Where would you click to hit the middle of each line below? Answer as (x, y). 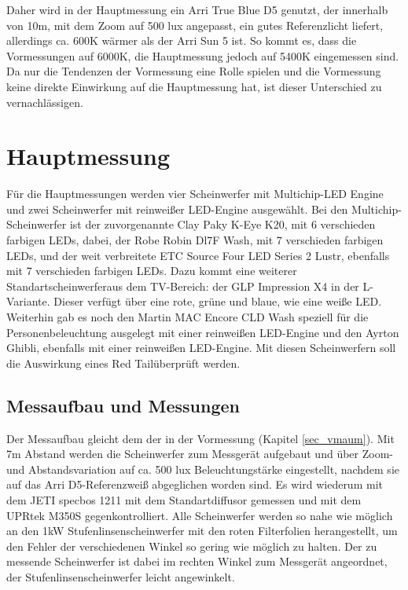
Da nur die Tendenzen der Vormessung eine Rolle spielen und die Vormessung (194, 71)
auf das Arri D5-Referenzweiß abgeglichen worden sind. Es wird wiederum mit (195, 484)
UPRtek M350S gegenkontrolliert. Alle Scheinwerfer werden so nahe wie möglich (200, 515)
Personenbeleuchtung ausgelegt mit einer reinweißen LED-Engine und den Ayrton (203, 332)
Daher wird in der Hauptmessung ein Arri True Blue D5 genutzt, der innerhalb (197, 9)
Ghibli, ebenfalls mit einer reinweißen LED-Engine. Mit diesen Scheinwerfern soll (201, 348)
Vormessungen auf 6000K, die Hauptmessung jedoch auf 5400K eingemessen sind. (203, 55)
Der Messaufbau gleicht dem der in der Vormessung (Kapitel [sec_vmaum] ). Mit (200, 438)
